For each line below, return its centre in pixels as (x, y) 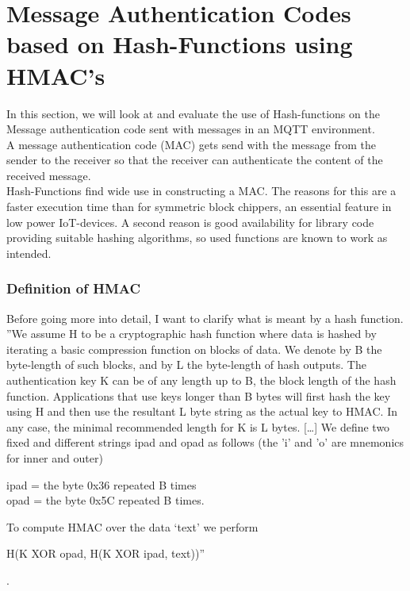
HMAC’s (56, 75)
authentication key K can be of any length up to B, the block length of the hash (201, 380)
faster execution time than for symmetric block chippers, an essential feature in (199, 207)
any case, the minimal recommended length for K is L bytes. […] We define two (198, 426)
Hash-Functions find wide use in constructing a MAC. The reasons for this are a (201, 191)
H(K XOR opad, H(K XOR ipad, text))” (106, 553)
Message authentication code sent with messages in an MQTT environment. (191, 129)
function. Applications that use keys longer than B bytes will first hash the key (199, 395)
